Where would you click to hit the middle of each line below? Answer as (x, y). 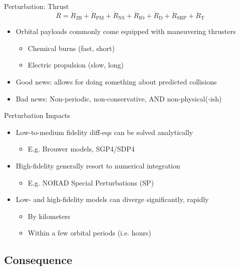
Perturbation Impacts (37, 115)
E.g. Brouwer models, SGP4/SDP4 (81, 149)
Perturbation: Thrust (37, 6)
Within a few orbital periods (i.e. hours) (89, 233)
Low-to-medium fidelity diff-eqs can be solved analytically (104, 132)
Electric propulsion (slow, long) (76, 65)
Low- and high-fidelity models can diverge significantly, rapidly (112, 199)
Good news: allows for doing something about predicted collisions (116, 82)
